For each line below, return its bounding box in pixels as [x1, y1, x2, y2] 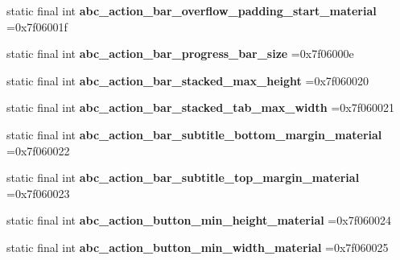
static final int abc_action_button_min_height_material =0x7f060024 [6, 212, 391, 229]
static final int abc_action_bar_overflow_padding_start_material [6, 2, 377, 19]
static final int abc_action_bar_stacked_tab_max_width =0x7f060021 [6, 99, 394, 116]
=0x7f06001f [6, 18, 68, 35]
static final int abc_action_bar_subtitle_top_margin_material [6, 169, 360, 186]
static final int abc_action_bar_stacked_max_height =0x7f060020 [6, 72, 369, 89]
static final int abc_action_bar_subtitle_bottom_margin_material [6, 126, 382, 142]
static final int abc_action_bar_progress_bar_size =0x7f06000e [6, 45, 354, 62]
